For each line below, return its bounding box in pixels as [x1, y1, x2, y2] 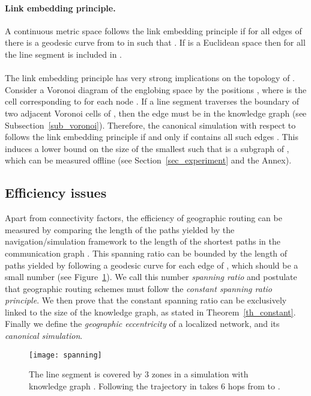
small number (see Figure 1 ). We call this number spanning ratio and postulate [5, 270, 297, 283]
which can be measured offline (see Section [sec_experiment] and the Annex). [5, 154, 292, 166]
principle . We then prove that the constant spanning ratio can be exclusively [5, 294, 287, 306]
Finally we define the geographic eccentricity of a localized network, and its [5, 317, 280, 330]
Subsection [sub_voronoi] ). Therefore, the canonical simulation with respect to [5, 118, 296, 131]
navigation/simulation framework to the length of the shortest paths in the [5, 235, 280, 248]
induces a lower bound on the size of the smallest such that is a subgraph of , [5, 142, 289, 154]
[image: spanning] [29, 350, 102, 359]
